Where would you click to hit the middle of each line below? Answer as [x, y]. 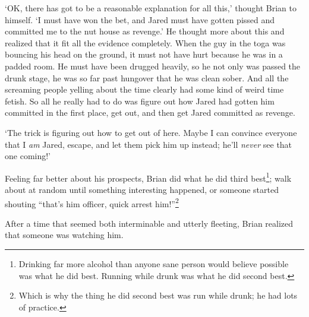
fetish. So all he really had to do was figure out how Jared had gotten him [140, 101]
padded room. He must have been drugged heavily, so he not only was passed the [153, 66]
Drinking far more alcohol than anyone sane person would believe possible [154, 264]
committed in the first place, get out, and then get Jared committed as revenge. [150, 112]
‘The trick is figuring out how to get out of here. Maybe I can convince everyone [151, 132]
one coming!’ [28, 156]
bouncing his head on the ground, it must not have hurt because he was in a [144, 54]
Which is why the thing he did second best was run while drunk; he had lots [158, 295]
